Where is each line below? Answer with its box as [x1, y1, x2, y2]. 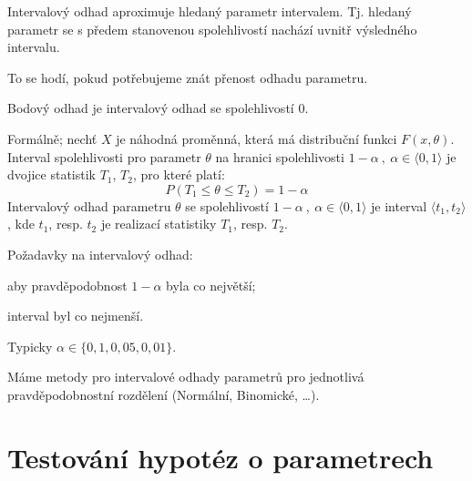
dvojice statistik [7, 165, 96, 184]
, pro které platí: [132, 165, 225, 184]
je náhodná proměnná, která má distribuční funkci [116, 128, 397, 148]
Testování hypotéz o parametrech [7, 438, 434, 476]
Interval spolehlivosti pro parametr [7, 147, 201, 166]
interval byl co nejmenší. [7, 306, 144, 325]
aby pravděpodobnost [7, 275, 128, 294]
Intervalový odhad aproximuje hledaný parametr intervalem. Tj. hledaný [7, 2, 412, 20]
